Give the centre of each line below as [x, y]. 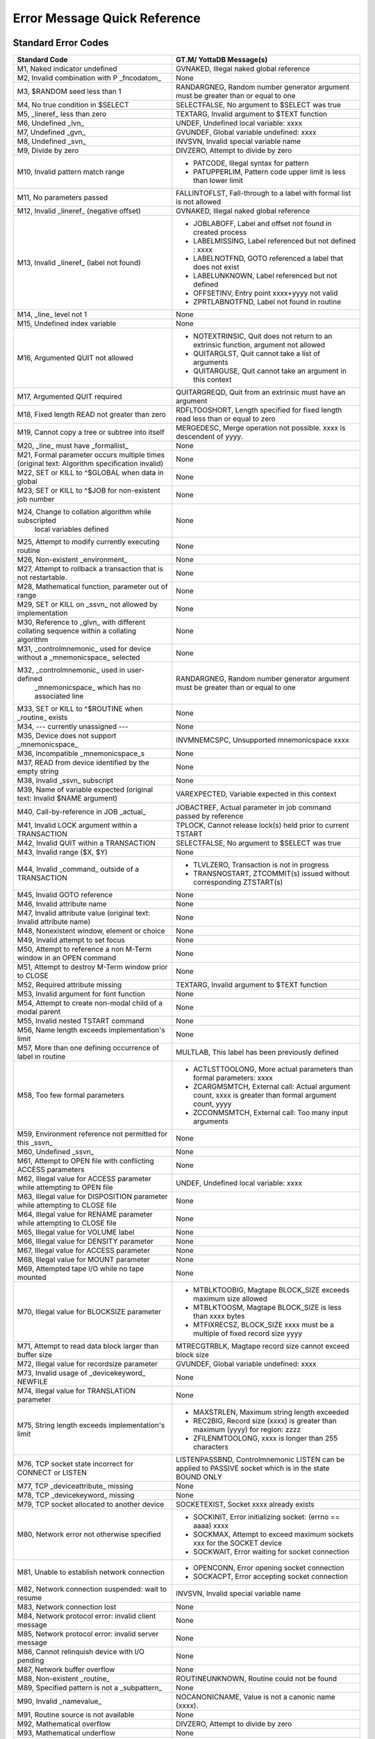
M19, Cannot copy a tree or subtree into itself [91, 433]
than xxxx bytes [219, 1316]
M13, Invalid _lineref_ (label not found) [79, 263]
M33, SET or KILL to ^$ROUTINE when [80, 709]
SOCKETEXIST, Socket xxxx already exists [245, 1505]
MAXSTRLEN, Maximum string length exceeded [271, 1412]
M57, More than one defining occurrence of [88, 1048]
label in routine [41, 1057]
